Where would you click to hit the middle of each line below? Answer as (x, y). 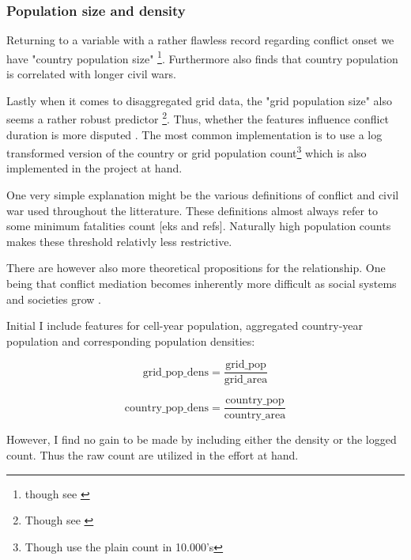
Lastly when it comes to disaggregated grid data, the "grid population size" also (199, 100)
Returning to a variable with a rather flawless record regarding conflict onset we (200, 40)
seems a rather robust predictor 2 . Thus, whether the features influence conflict (198, 117)
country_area (255, 416)
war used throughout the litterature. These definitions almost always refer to (192, 210)
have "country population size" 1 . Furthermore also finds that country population (202, 57)
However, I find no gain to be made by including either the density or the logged (202, 439)
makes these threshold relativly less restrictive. (119, 241)
